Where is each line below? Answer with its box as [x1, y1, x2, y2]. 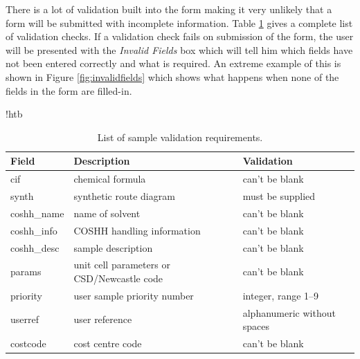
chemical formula [73, 172, 146, 186]
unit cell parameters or [73, 257, 170, 272]
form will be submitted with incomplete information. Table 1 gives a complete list [6, 15, 353, 30]
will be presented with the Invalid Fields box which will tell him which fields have [6, 42, 353, 57]
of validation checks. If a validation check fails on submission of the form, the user [6, 29, 354, 44]
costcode [10, 336, 46, 351]
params [10, 264, 42, 279]
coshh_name [10, 205, 64, 220]
